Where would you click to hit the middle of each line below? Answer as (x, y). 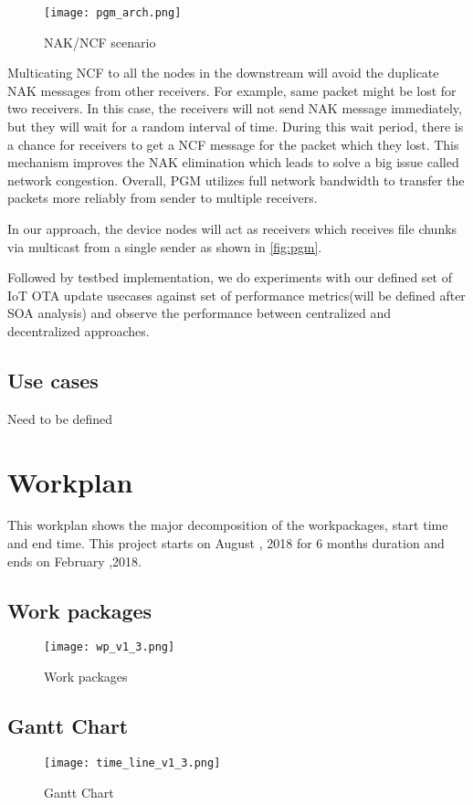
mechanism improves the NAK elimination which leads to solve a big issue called (233, 162)
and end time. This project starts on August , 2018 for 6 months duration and (226, 543)
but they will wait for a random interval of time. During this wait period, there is (236, 127)
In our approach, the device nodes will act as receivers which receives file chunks (232, 228)
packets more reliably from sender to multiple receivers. (163, 198)
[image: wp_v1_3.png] (110, 647)
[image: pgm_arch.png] (113, 13)
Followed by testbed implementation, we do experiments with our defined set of (230, 277)
